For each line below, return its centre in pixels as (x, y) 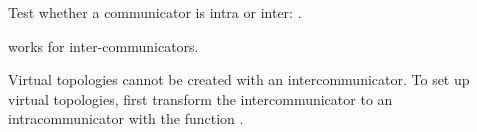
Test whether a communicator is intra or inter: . (155, 12)
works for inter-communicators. (103, 45)
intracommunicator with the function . (126, 118)
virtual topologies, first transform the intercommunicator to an (200, 98)
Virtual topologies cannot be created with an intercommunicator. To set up (239, 79)
